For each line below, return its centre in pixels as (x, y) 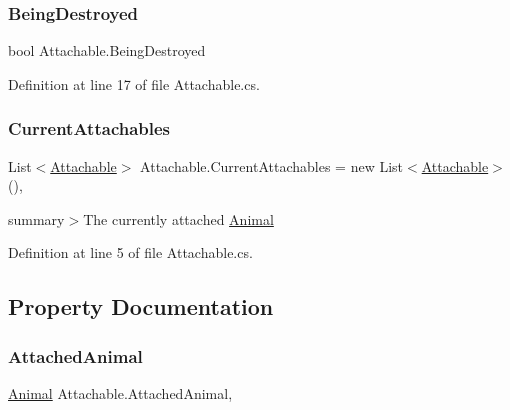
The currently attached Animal (178, 218)
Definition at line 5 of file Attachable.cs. (130, 252)
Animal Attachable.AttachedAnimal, (120, 393)
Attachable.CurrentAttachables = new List (272, 165)
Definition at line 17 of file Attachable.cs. (134, 83)
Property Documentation (141, 306)
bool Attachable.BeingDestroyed (107, 50)
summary (36, 218)
